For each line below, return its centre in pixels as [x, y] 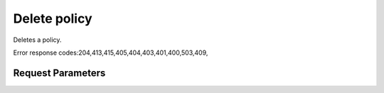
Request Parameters [59, 73]
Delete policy [53, 18]
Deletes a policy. [37, 40]
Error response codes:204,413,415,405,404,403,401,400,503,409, [111, 53]
